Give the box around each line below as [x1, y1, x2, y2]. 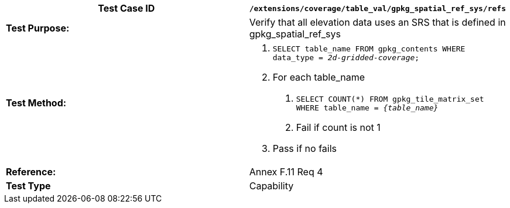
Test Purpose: [6, 22, 70, 34]
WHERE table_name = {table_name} [296, 103, 439, 112]
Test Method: [6, 97, 67, 109]
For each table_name [272, 71, 365, 83]
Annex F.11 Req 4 [249, 166, 323, 178]
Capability [249, 180, 294, 192]
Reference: [6, 166, 56, 178]
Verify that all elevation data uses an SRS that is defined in [249, 16, 506, 28]
